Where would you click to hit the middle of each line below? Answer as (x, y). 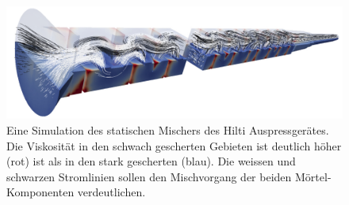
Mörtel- (313, 176)
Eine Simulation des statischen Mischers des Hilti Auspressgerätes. (168, 130)
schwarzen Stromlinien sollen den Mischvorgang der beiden (149, 176)
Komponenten (40, 192)
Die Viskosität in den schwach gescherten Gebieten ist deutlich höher (174, 145)
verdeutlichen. (111, 192)
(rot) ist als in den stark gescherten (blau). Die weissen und (151, 161)
